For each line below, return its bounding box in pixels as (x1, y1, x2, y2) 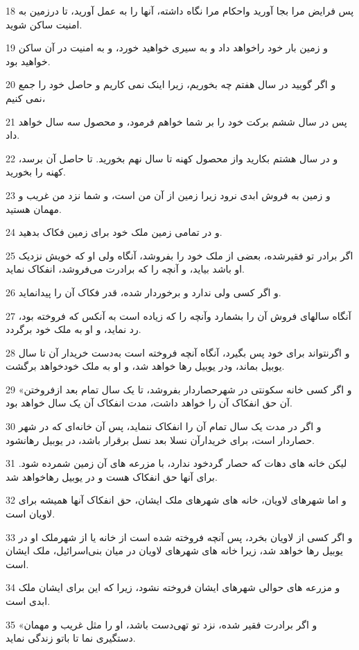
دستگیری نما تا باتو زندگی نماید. (6, 631, 136, 645)
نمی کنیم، (6, 90, 46, 105)
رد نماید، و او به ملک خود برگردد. (6, 322, 141, 336)
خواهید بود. (6, 53, 51, 68)
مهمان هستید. (6, 201, 62, 216)
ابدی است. (6, 594, 51, 608)
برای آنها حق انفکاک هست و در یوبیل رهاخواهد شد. (6, 469, 218, 484)
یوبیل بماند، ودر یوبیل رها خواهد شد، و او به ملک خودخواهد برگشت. (6, 359, 285, 373)
